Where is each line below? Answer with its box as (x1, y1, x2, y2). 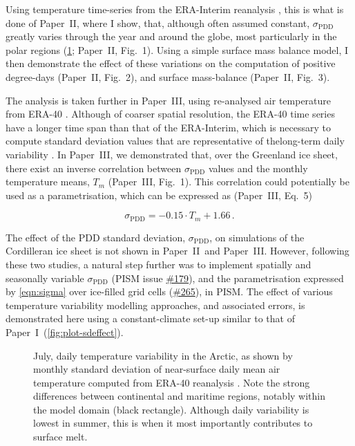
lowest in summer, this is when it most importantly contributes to (33, 416, 313, 430)
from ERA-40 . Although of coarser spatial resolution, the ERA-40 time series (6, 106, 335, 121)
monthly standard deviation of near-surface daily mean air (33, 362, 280, 376)
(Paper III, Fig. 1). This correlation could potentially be (108, 174, 349, 189)
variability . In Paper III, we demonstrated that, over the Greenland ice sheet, (6, 147, 338, 161)
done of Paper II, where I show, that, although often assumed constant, (6, 15, 310, 30)
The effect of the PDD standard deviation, (6, 230, 186, 244)
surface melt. (33, 429, 88, 444)
